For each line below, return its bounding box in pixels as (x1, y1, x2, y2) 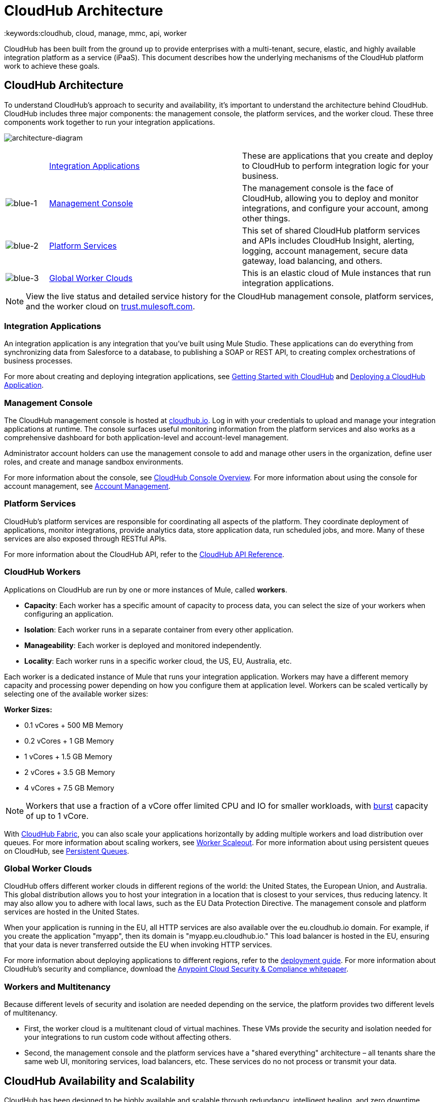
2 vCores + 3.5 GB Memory (24, 767, 115, 776)
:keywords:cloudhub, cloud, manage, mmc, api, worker (4, 28, 187, 37)
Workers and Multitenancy (4, 981, 111, 992)
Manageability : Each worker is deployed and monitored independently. (24, 640, 261, 650)
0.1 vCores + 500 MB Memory (24, 720, 123, 729)
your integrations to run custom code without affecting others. (24, 1033, 231, 1042)
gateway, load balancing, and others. (242, 255, 382, 266)
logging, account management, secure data (242, 245, 408, 256)
